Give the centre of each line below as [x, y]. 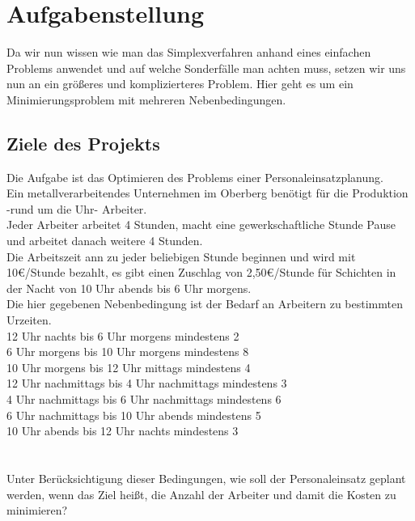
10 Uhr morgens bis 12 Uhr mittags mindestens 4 [129, 367]
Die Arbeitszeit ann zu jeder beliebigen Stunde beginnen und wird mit [181, 256]
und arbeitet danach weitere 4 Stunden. [105, 241]
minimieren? [37, 510]
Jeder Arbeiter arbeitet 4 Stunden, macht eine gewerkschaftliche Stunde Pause [201, 224]
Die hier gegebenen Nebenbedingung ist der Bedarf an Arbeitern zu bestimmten [205, 304]
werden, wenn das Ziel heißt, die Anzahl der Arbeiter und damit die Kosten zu [201, 494]
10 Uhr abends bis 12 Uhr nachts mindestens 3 [123, 431]
